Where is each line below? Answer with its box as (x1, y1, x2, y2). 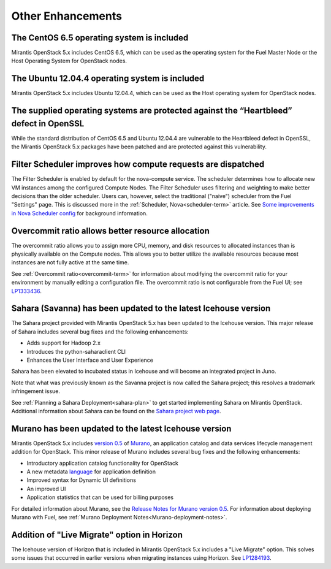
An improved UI (26, 485, 66, 492)
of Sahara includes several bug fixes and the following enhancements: (11, 328, 189, 335)
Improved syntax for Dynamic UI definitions (26, 476, 136, 484)
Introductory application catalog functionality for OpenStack (26, 459, 179, 467)
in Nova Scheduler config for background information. (11, 209, 148, 217)
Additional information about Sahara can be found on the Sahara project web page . (11, 408, 221, 414)
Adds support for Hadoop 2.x (26, 339, 101, 346)
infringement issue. (11, 388, 61, 395)
